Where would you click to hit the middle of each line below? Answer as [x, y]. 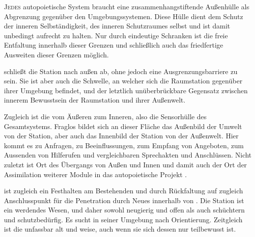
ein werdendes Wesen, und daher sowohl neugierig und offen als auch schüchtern [125, 210]
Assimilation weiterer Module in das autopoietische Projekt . [96, 174]
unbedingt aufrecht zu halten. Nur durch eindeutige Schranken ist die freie [116, 35]
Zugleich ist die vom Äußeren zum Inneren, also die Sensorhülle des [105, 116]
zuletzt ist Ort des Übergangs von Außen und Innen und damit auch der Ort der [126, 164]
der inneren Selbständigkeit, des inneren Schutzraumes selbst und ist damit [117, 26]
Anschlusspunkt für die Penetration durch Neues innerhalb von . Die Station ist [124, 200]
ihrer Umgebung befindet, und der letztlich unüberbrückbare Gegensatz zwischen [126, 90]
